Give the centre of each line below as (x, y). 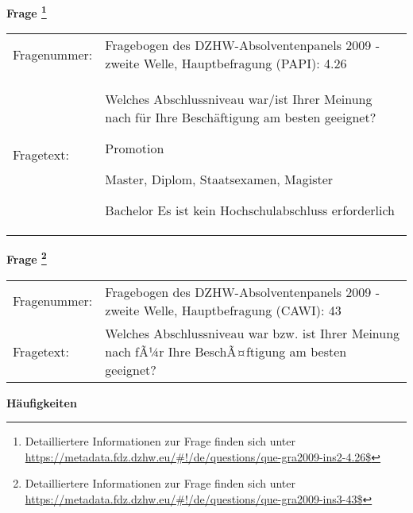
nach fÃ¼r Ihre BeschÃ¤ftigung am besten (226, 351)
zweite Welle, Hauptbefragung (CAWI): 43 (223, 310)
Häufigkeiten (42, 402)
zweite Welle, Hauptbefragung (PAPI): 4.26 (226, 64)
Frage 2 (27, 258)
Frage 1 (27, 12)
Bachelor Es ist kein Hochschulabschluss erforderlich (250, 210)
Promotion (135, 148)
